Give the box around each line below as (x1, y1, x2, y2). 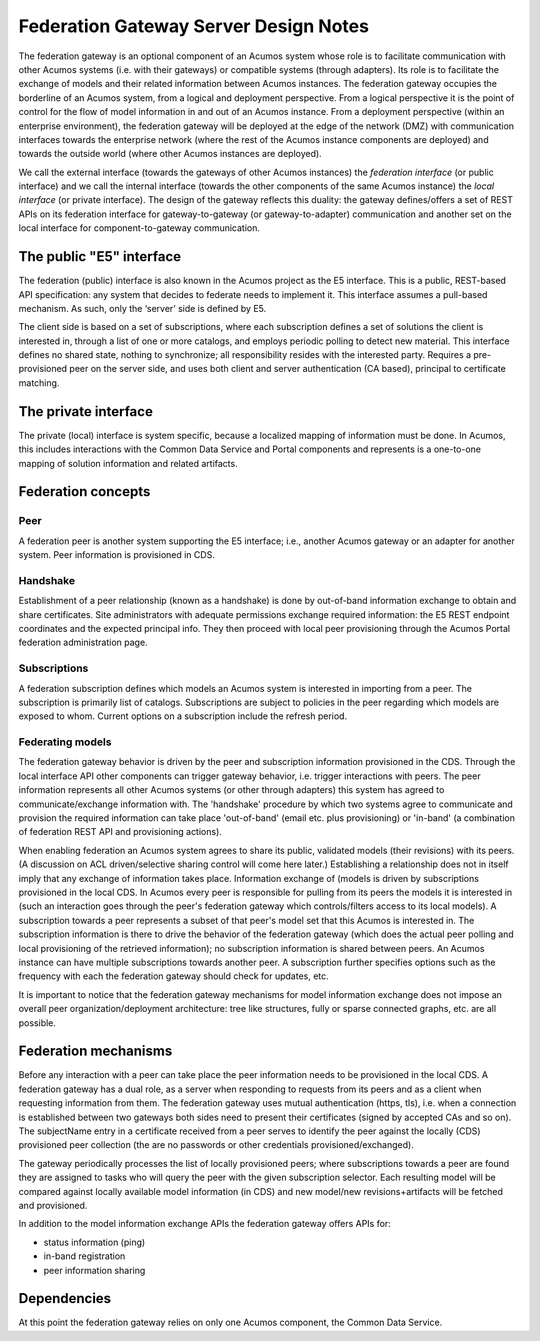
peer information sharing (43, 1264, 146, 1276)
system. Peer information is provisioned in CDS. (18, 549, 215, 561)
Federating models (18, 735, 112, 749)
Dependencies (18, 1290, 112, 1307)
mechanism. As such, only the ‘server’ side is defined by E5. (18, 302, 267, 314)
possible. (18, 1016, 57, 1029)
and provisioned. (18, 1199, 88, 1211)
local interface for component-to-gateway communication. (18, 222, 260, 234)
